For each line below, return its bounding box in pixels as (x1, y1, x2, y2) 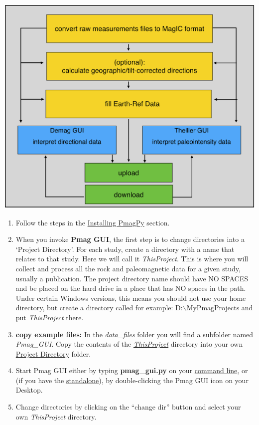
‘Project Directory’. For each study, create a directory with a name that (15, 243, 235, 254)
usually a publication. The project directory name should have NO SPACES (15, 273, 249, 283)
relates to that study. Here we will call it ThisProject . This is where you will (15, 253, 249, 264)
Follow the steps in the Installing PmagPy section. (15, 217, 170, 227)
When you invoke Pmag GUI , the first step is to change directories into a (15, 234, 245, 244)
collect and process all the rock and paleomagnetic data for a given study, (15, 263, 241, 273)
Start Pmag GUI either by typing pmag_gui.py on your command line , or (15, 365, 248, 376)
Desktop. (15, 385, 43, 395)
